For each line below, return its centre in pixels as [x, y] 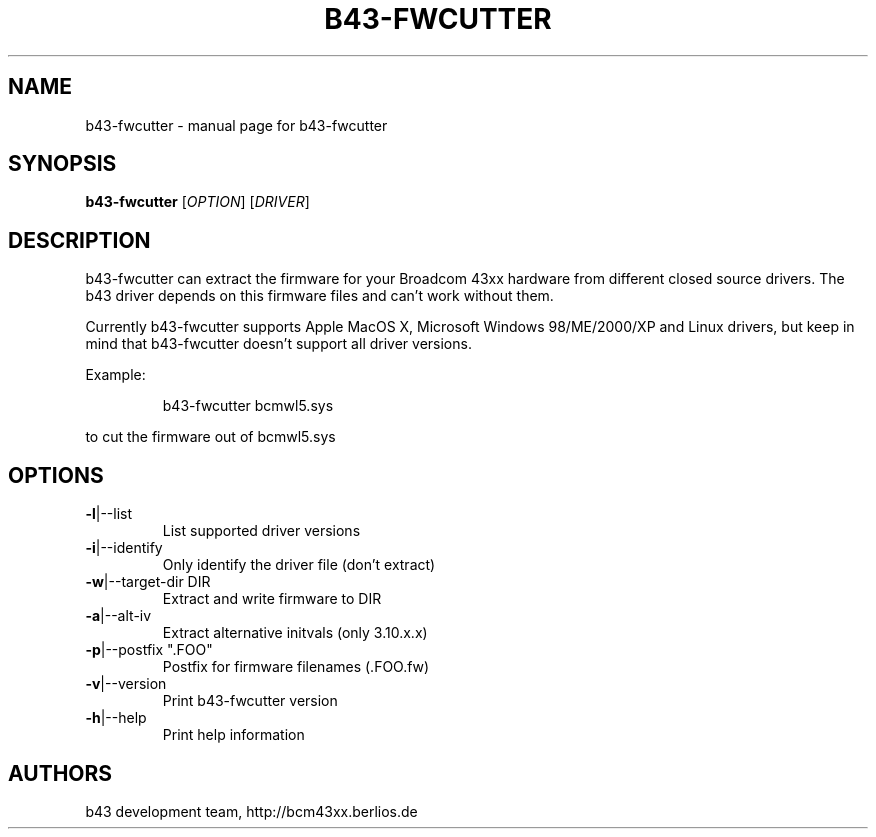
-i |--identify [124, 548]
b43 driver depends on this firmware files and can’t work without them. [319, 296]
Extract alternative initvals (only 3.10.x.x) [295, 633]
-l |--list [109, 514]
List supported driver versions [261, 531]
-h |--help [116, 718]
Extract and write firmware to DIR [272, 599]
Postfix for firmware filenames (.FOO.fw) [296, 667]
